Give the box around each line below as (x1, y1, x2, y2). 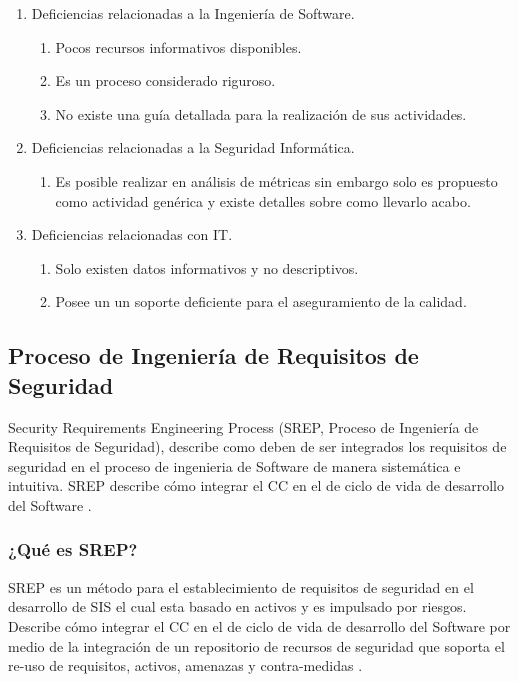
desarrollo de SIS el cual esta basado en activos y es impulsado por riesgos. (8, 596, 467, 617)
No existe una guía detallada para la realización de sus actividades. (55, 103, 467, 124)
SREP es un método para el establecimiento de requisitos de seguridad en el (8, 576, 474, 597)
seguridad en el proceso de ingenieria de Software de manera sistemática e (8, 455, 461, 476)
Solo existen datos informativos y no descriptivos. (55, 257, 359, 278)
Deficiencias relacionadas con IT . (31, 224, 233, 245)
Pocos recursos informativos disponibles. (55, 36, 302, 57)
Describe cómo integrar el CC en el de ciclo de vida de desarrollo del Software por (8, 615, 511, 636)
